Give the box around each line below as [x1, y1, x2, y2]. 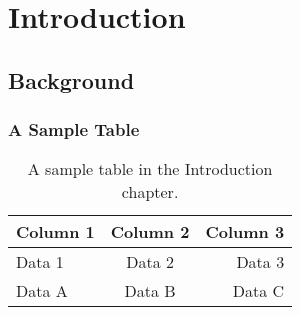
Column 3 [205, 220, 285, 244]
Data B [124, 279, 176, 303]
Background [8, 64, 135, 95]
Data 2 [126, 250, 174, 274]
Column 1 [16, 220, 95, 244]
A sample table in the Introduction [27, 157, 273, 181]
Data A [16, 279, 68, 303]
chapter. [121, 180, 179, 204]
